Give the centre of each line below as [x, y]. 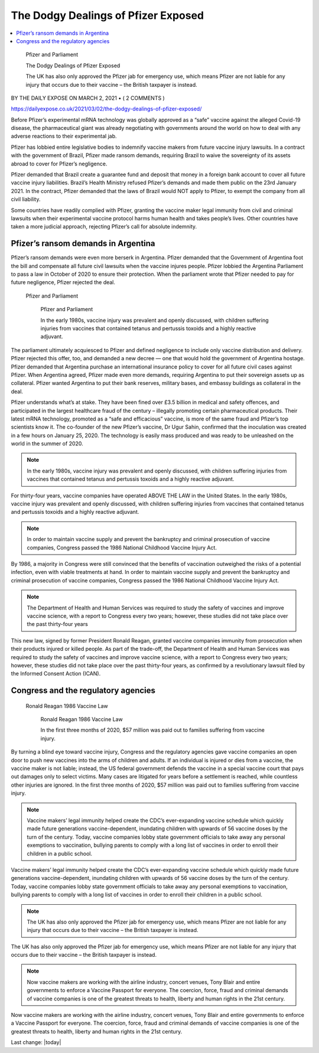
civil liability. [26, 199]
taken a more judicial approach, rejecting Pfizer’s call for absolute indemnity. [104, 227]
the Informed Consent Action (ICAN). [56, 674]
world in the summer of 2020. [47, 444]
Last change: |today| [36, 1042]
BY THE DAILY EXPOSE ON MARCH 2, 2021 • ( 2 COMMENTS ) [88, 98]
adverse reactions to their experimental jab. [64, 136]
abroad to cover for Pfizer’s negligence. [59, 164]
